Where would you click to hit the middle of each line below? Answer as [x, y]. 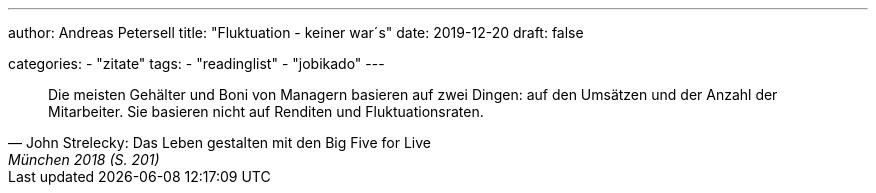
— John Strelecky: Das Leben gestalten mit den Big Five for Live [219, 142]
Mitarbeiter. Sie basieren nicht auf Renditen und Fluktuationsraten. [266, 111]
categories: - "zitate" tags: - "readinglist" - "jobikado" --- [196, 63]
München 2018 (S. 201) [84, 159]
